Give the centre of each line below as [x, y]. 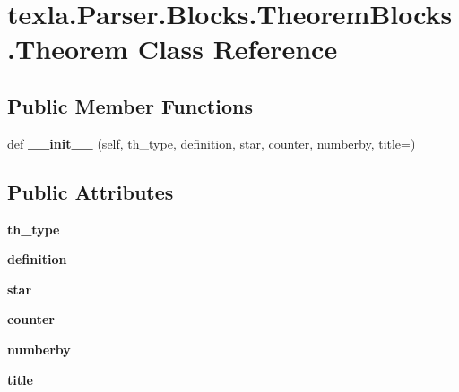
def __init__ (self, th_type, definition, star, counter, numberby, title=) [212, 143]
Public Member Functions [130, 105]
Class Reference [238, 49]
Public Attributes [91, 191]
